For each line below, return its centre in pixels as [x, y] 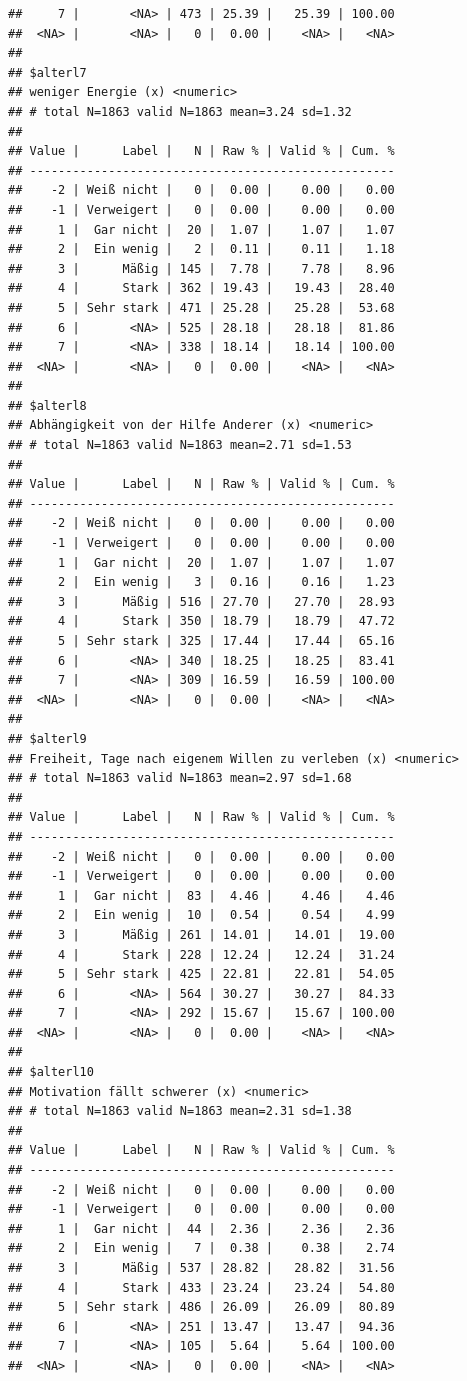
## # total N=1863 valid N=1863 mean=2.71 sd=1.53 [180, 445]
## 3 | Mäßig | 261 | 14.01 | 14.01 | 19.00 [201, 934]
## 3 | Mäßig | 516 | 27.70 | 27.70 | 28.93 [201, 601]
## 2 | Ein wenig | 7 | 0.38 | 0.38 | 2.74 [201, 1248]
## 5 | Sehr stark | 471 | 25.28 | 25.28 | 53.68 [201, 307]
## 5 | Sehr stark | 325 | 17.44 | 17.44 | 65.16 [201, 641]
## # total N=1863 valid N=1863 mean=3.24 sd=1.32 [180, 111]
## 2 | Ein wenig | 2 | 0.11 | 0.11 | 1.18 [201, 249]
